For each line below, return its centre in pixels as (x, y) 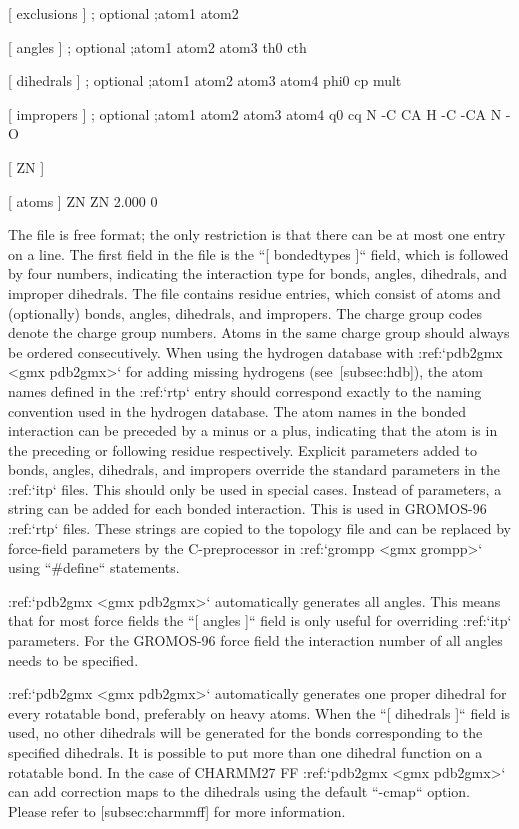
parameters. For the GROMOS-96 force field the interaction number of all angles (255, 640)
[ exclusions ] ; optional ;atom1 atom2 (123, 13)
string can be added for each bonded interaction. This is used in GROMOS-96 (247, 508)
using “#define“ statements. (94, 567)
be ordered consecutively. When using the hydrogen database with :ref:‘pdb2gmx (255, 351)
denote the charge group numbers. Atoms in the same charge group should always (259, 332)
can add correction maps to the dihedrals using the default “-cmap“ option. (239, 791)
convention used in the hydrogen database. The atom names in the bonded (237, 410)
